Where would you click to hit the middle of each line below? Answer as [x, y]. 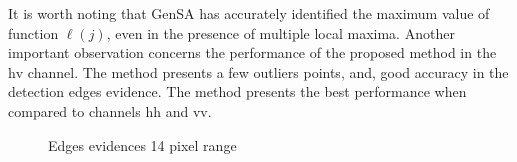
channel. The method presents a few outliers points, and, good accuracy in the [268, 71]
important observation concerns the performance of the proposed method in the [252, 52]
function [33, 32]
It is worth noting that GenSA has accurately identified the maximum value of [249, 13]
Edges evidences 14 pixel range [142, 144]
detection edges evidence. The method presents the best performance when [237, 91]
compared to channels [74, 110]
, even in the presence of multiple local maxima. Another [280, 32]
